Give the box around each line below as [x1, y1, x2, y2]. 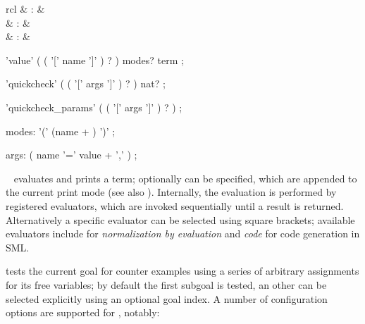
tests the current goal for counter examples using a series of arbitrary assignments [6, 263, 359, 278]
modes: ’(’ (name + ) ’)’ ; [6, 123, 116, 138]
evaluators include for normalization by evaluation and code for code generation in [6, 226, 360, 241]
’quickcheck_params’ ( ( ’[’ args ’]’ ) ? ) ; [6, 99, 182, 114]
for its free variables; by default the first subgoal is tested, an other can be [6, 277, 327, 292]
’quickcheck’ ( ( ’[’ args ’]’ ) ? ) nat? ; [6, 76, 166, 91]
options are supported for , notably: [6, 305, 160, 320]
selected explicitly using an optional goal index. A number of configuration [6, 291, 328, 306]
